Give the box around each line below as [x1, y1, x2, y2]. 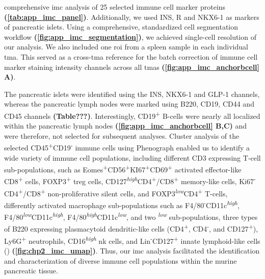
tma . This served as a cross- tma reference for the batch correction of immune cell [4, 51, 258, 62]
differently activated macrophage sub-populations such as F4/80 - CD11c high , [4, 198, 240, 210]
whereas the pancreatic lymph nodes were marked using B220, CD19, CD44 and [4, 98, 254, 109]
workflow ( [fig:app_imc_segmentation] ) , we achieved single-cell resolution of [4, 31, 256, 42]
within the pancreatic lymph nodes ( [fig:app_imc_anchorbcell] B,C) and [4, 120, 247, 131]
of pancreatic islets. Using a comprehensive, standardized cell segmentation [4, 21, 238, 32]
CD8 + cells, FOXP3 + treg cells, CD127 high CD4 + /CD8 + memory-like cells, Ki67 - [4, 174, 256, 187]
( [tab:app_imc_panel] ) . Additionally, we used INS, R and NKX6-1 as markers [4, 11, 259, 22]
